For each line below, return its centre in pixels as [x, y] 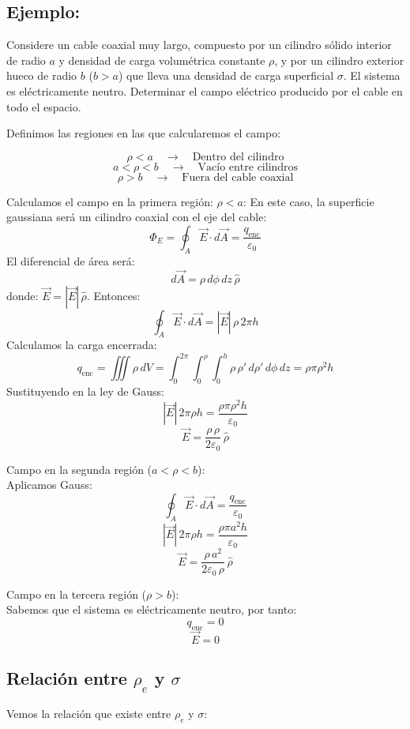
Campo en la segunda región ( [79, 469]
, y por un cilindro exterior [339, 60]
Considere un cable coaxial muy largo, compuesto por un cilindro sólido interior [199, 45]
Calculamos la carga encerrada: [82, 345]
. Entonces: [113, 295]
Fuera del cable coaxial [238, 177]
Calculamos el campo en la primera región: [110, 201]
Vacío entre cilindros [248, 167]
